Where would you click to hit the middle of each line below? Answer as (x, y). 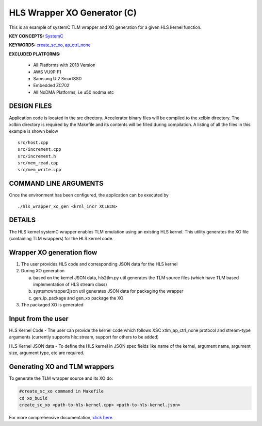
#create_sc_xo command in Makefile (61, 391)
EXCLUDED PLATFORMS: (35, 54)
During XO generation (43, 271)
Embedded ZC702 (51, 86)
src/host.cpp (33, 142)
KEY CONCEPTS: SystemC (36, 36)
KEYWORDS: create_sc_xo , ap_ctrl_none (50, 45)
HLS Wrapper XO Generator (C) (73, 13)
